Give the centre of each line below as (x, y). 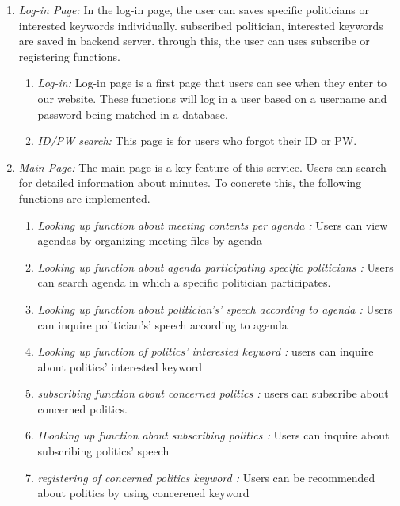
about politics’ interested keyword (120, 366)
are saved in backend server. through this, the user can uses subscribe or (194, 41)
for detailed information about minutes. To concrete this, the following (190, 183)
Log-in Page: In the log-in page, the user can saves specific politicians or (194, 10)
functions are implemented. (84, 198)
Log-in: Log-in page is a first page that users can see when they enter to (212, 83)
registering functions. (69, 56)
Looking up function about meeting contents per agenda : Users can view (213, 224)
